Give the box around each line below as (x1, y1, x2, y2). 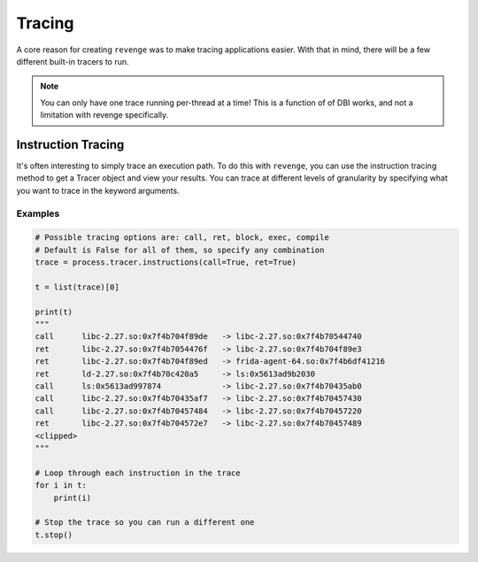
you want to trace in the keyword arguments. (16, 185, 181, 196)
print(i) (53, 492, 92, 503)
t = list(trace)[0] (35, 281, 119, 292)
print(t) (35, 306, 73, 317)
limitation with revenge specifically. (40, 110, 169, 120)
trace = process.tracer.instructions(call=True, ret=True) (35, 258, 297, 267)
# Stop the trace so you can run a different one (35, 518, 255, 527)
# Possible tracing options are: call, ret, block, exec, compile (35, 233, 329, 243)
